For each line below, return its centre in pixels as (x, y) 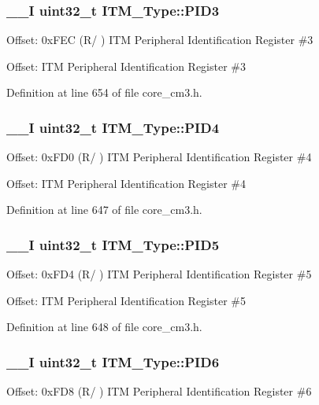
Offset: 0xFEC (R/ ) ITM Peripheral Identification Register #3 (160, 40)
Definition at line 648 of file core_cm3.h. (104, 327)
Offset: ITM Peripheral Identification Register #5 (126, 300)
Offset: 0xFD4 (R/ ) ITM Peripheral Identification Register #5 (159, 274)
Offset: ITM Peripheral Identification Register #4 (126, 183)
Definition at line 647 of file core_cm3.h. (104, 210)
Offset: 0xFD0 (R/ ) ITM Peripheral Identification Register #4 (159, 157)
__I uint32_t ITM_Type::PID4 (113, 127)
